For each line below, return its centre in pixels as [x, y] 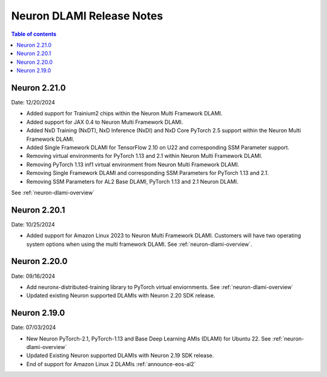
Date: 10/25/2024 [33, 224]
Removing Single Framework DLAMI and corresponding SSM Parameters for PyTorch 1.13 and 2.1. [148, 173]
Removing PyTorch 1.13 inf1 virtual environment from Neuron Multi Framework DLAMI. [133, 165]
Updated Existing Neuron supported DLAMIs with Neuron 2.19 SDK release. [120, 356]
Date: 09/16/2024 [33, 276]
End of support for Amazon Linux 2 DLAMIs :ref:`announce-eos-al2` [111, 364]
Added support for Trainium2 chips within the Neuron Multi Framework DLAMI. [124, 114]
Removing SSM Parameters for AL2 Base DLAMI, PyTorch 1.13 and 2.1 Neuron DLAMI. [132, 182]
